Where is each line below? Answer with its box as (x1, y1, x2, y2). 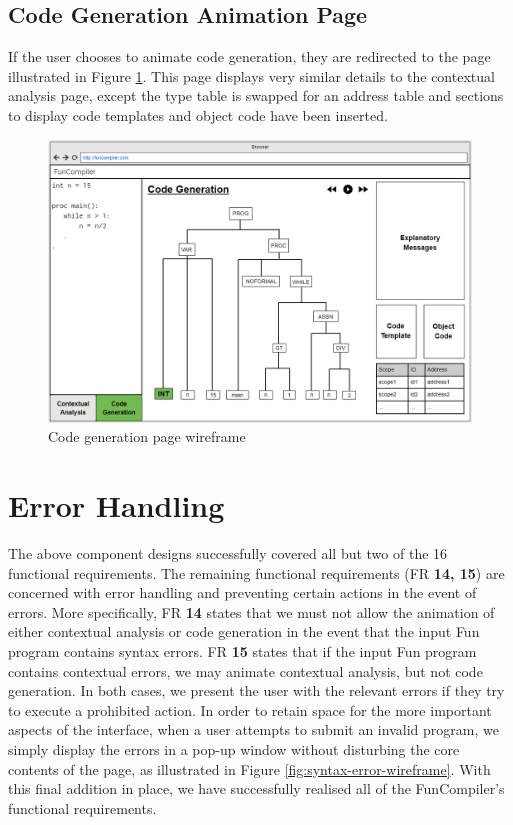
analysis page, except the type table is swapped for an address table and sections (8, 85, 504, 106)
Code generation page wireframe (48, 426, 246, 447)
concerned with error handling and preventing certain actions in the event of (8, 582, 477, 603)
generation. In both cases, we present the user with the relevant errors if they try (8, 680, 505, 701)
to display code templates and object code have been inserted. (8, 104, 388, 125)
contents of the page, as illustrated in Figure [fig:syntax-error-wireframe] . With (8, 758, 491, 779)
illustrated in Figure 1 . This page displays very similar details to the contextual (8, 65, 495, 86)
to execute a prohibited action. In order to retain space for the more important (8, 699, 492, 720)
